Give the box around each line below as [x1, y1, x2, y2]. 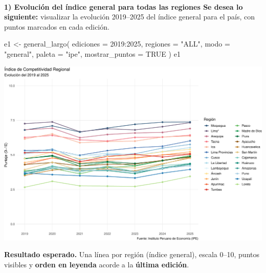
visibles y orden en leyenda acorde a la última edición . [4, 259, 189, 269]
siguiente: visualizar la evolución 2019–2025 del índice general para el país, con [4, 11, 255, 22]
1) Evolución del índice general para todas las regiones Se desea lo [4, 1, 243, 12]
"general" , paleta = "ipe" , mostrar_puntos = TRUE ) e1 [4, 48, 181, 59]
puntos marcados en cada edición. [4, 21, 109, 32]
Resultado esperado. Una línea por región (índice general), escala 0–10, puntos [4, 249, 259, 260]
